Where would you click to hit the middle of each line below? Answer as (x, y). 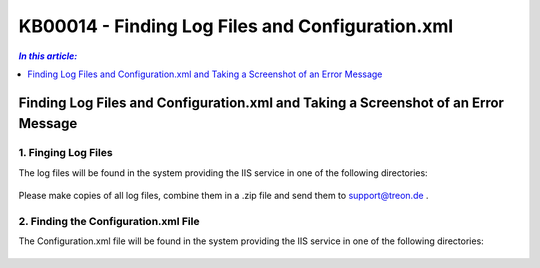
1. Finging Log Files (66, 153)
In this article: (48, 56)
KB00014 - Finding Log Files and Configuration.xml (236, 26)
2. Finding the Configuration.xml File (109, 221)
